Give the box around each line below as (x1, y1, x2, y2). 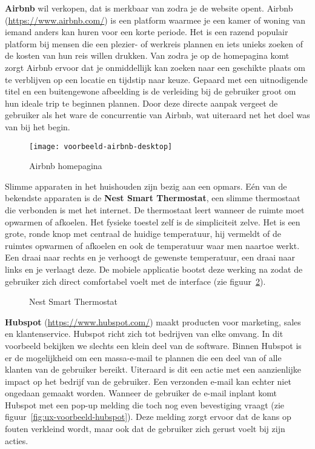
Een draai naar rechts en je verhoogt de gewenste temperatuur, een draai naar (5, 251, 295, 264)
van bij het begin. (5, 120, 70, 133)
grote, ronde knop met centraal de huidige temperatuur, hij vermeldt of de (5, 227, 282, 240)
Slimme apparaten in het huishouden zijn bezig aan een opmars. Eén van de (5, 179, 287, 192)
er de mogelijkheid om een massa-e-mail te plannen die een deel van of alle (5, 351, 282, 364)
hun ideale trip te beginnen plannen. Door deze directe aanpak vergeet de (5, 96, 278, 109)
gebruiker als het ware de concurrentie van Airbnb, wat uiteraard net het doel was (5, 108, 310, 121)
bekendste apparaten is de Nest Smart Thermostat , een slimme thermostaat (5, 191, 300, 204)
